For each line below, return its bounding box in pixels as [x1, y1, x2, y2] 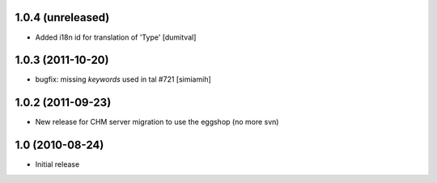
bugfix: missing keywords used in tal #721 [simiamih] [35, 74, 212, 84]
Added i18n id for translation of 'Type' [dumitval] [35, 32, 197, 42]
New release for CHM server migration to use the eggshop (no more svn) [35, 117, 279, 127]
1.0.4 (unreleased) [15, 11, 110, 24]
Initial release [35, 160, 80, 169]
